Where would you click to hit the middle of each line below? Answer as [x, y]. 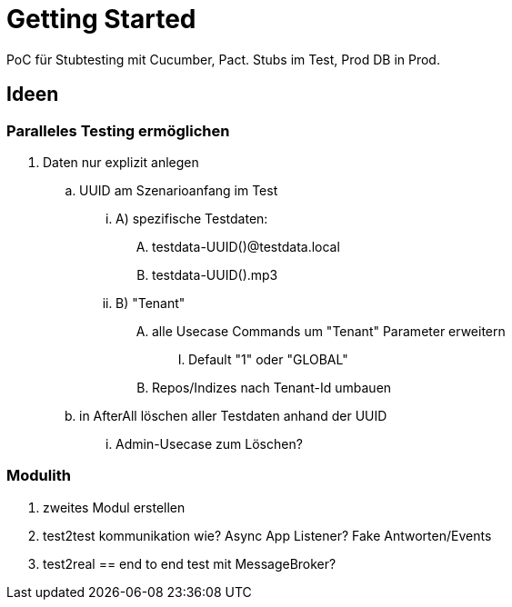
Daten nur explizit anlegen [121, 162]
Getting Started [101, 19]
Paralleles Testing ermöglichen [118, 130]
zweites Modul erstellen [114, 507]
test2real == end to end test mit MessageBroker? [190, 563]
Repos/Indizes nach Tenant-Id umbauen [272, 387]
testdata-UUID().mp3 [215, 274]
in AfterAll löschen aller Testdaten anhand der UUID [233, 415]
